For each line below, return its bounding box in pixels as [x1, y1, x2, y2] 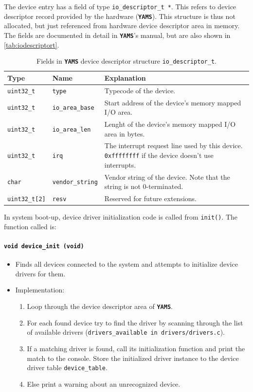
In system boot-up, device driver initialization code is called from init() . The [4, 212, 238, 222]
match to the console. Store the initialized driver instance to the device [27, 353, 239, 363]
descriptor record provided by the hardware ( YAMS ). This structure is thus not [4, 11, 235, 21]
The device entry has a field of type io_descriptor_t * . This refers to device [4, 1, 236, 11]
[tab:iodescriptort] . [4, 39, 59, 50]
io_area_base [52, 104, 94, 112]
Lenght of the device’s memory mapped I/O [104, 119, 236, 129]
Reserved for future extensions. [104, 193, 197, 203]
